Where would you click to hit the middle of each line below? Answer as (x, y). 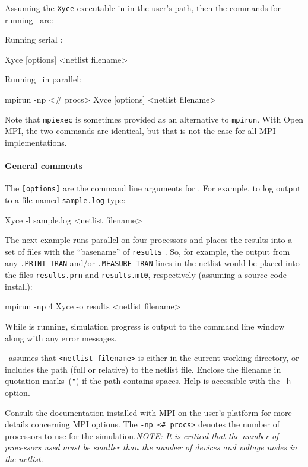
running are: (29, 19)
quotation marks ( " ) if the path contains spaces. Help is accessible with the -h (148, 381)
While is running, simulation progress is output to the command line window (145, 326)
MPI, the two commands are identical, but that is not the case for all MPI (140, 131)
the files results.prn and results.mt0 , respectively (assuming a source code (146, 275)
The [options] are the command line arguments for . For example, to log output (153, 188)
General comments (44, 166)
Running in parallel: (43, 79)
